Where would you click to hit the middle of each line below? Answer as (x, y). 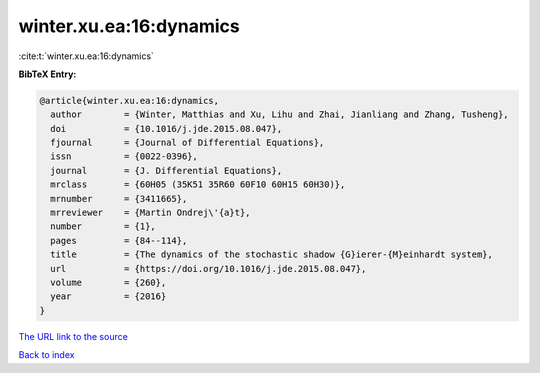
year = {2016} (108, 296)
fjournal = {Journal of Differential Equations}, (187, 143)
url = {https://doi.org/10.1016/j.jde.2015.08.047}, (208, 268)
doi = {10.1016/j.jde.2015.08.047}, (166, 128)
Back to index (46, 355)
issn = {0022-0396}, (124, 156)
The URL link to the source (73, 336)
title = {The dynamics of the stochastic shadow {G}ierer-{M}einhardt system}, (272, 254)
